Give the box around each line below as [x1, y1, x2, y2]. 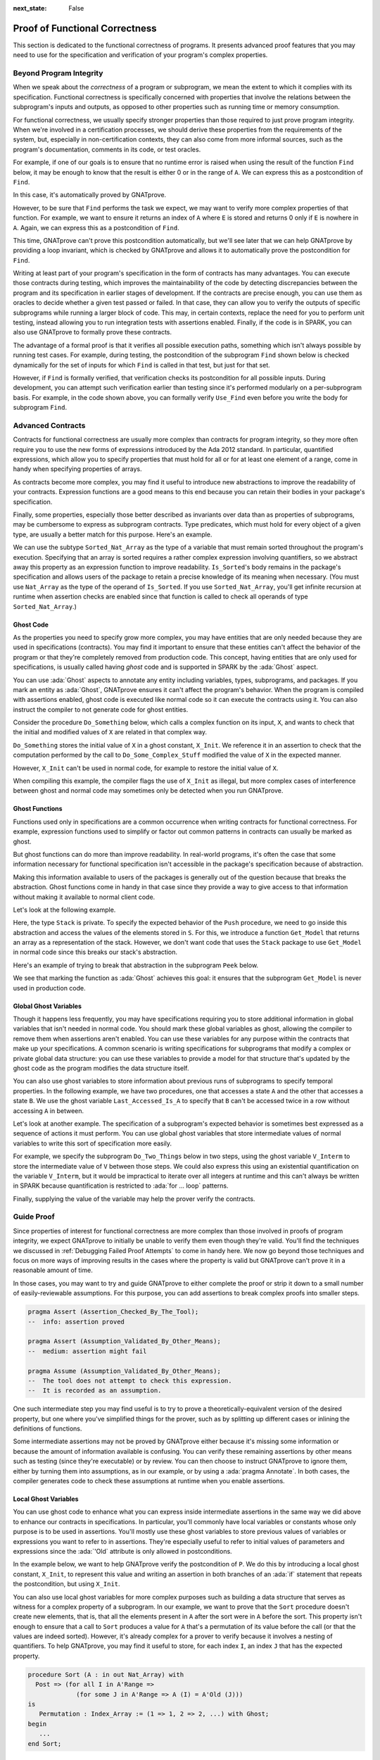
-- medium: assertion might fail [27, 1347, 147, 1355]
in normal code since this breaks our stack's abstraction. [13, 948, 177, 957]
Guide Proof [13, 1212, 56, 1221]
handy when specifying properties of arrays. [13, 465, 142, 473]
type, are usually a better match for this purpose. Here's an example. [13, 530, 213, 539]
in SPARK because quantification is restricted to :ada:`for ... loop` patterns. [13, 1181, 229, 1190]
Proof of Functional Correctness [13, 22, 158, 34]
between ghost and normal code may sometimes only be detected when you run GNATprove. [13, 786, 284, 795]
